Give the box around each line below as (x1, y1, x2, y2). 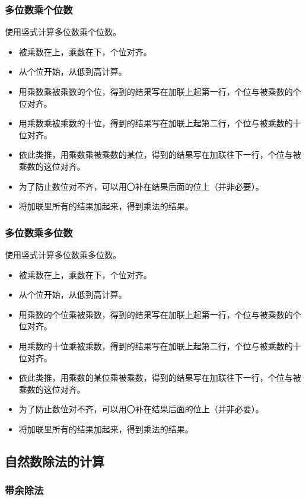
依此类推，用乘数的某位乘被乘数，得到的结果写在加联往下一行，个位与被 (18, 371, 301, 384)
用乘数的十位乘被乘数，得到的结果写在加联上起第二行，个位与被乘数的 (18, 339, 293, 352)
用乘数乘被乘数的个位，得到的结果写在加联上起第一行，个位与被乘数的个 (18, 85, 301, 97)
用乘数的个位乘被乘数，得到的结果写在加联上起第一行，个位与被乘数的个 (18, 308, 301, 320)
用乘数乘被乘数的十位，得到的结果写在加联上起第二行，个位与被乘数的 (18, 117, 293, 129)
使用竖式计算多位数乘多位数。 (5, 248, 121, 260)
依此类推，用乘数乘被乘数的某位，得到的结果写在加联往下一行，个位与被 (18, 148, 301, 161)
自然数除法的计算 (5, 451, 104, 470)
